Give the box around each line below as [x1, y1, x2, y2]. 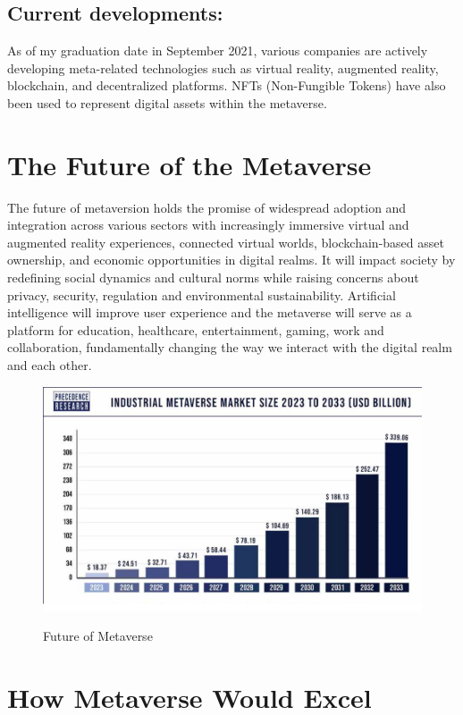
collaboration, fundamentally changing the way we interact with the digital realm [7, 338, 452, 357]
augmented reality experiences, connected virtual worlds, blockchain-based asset [7, 232, 444, 251]
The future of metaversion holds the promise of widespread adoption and [7, 198, 407, 216]
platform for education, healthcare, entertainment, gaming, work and [7, 320, 384, 339]
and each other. [7, 356, 92, 374]
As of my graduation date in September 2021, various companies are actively [7, 41, 428, 60]
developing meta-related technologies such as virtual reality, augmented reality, [7, 58, 439, 77]
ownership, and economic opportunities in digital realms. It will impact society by [7, 250, 456, 269]
